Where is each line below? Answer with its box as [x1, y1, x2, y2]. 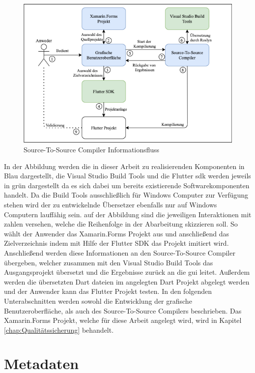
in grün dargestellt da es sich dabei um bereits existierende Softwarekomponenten [4, 180, 250, 190]
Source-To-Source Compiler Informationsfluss [24, 144, 160, 154]
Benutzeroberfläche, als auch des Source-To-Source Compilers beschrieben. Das [4, 305, 242, 316]
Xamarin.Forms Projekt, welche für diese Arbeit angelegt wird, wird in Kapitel [4, 315, 242, 325]
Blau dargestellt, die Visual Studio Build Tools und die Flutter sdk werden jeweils [4, 171, 251, 181]
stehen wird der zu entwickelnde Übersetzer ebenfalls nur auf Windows [4, 199, 217, 209]
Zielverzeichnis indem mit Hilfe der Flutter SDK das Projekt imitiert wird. [4, 238, 229, 248]
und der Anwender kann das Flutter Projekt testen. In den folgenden [4, 286, 212, 296]
